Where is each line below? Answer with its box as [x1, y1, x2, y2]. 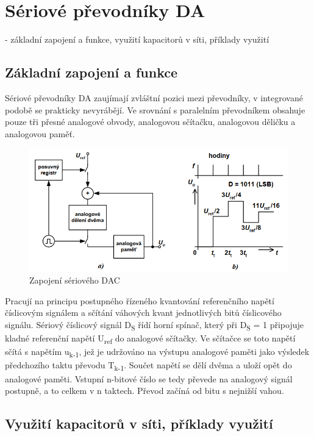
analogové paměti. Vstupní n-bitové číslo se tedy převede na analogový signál [5, 372, 293, 385]
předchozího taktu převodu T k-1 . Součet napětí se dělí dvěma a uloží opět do [5, 359, 292, 373]
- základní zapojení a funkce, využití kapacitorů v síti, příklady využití [5, 33, 269, 46]
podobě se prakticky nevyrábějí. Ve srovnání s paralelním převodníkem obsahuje [5, 103, 305, 116]
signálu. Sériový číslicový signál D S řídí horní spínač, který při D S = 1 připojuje [5, 318, 304, 332]
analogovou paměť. [5, 127, 75, 140]
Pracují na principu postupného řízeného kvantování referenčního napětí [5, 294, 274, 307]
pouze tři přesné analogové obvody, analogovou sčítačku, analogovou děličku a [5, 115, 296, 128]
